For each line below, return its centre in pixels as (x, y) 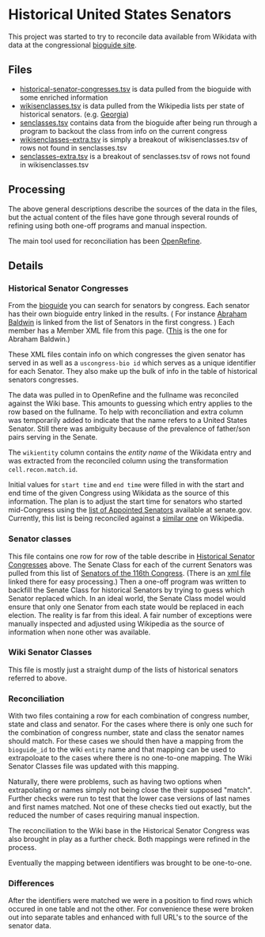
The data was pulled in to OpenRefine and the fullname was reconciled (123, 395)
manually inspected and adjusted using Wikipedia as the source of (116, 623)
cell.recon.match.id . (43, 470)
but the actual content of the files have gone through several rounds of (123, 217)
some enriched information (64, 97)
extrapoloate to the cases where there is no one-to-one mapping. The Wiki (130, 758)
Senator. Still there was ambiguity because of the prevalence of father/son (129, 429)
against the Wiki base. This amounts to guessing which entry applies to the (131, 404)
